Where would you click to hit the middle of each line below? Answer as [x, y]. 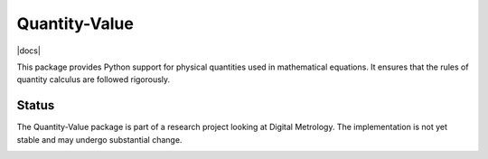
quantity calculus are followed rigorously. [94, 79]
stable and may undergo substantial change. [99, 139]
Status [36, 105]
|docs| [28, 51]
